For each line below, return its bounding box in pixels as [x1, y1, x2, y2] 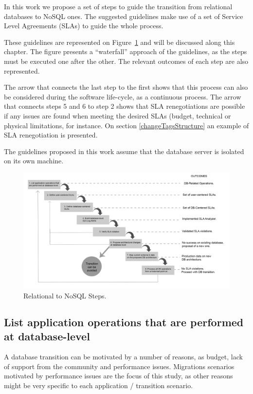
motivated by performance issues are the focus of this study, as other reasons [4, 371, 233, 381]
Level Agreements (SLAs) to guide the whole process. [4, 20, 163, 31]
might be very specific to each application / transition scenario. [4, 380, 193, 390]
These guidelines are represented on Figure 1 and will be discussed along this [4, 37, 235, 47]
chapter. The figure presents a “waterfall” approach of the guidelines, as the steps [4, 46, 247, 57]
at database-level [4, 329, 90, 344]
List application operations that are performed [4, 314, 244, 329]
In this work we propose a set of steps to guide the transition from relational [4, 1, 233, 11]
